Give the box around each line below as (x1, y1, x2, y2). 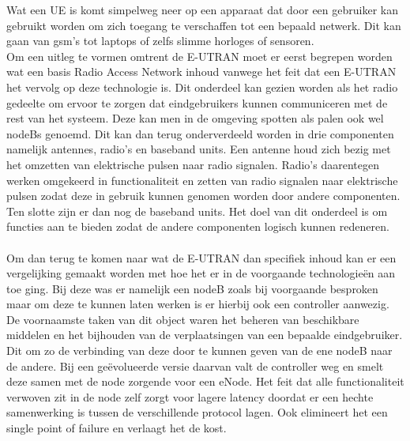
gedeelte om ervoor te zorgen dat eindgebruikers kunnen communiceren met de (6, 94, 388, 111)
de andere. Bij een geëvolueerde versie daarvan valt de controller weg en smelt (6, 357, 384, 374)
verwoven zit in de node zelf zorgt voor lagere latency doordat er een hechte (6, 388, 374, 405)
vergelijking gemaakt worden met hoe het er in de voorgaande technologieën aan (6, 265, 396, 281)
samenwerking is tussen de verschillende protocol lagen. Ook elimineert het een (6, 404, 388, 420)
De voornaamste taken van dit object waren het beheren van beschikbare (6, 311, 359, 327)
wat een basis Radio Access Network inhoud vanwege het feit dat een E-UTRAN (6, 63, 397, 80)
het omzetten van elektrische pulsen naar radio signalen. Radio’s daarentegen (6, 156, 379, 172)
